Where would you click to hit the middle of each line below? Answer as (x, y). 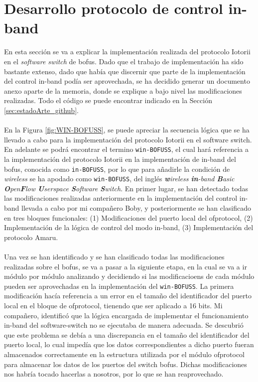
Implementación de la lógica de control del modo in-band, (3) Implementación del (129, 227)
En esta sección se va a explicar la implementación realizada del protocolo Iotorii (127, 52)
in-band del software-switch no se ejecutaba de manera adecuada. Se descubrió (124, 325)
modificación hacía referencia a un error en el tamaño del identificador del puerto (128, 296)
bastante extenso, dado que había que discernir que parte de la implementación (125, 71)
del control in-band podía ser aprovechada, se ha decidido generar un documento (127, 81)
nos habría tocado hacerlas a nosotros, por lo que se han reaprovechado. (114, 374)
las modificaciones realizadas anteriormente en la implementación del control (121, 198)
